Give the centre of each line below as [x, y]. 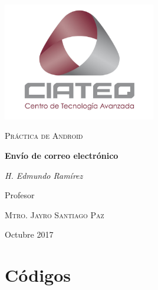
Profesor [20, 195]
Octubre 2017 [29, 234]
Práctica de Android [44, 136]
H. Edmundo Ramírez [44, 175]
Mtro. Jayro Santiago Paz [55, 214]
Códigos [38, 275]
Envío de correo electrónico [62, 155]
